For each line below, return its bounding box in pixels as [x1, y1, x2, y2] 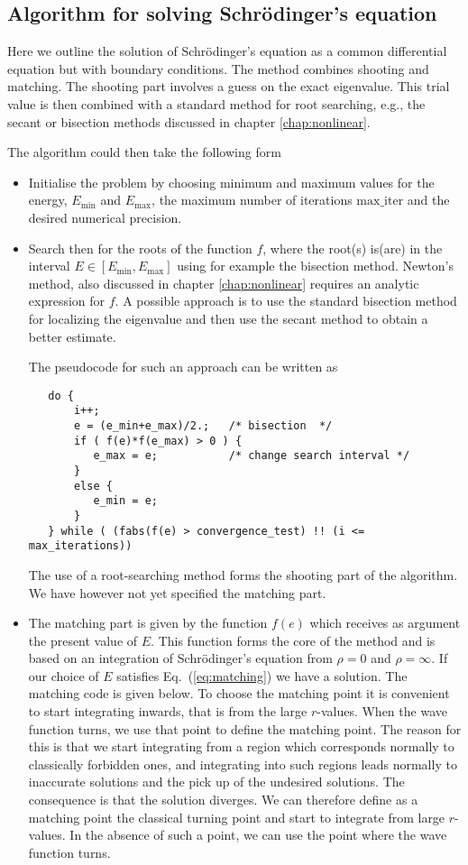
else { [73, 479, 113, 492]
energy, [28, 190, 68, 209]
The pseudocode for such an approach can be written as [28, 357, 338, 376]
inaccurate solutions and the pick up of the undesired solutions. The [28, 772, 405, 791]
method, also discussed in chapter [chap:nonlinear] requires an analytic [28, 273, 419, 292]
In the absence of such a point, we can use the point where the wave [69, 825, 447, 844]
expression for [28, 291, 106, 310]
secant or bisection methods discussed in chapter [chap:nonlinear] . [7, 112, 371, 131]
